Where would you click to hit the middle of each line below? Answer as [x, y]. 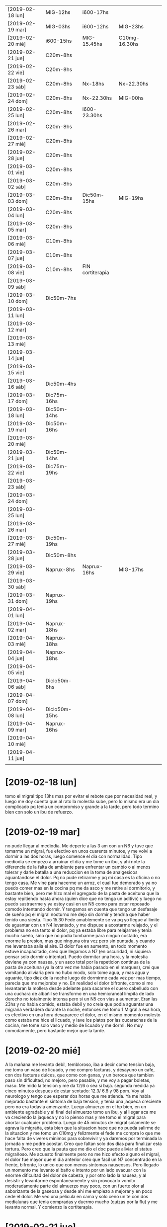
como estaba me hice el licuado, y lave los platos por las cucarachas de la [81, 1020]
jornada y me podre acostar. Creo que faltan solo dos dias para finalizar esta [83, 1144]
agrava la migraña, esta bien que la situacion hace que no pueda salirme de [83, 1128]
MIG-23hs [131, 27]
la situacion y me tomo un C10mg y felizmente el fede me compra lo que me [83, 1133]
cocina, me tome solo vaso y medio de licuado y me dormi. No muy [74, 1025]
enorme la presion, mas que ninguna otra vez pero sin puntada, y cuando [80, 941]
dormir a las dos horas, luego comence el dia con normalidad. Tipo [74, 856]
